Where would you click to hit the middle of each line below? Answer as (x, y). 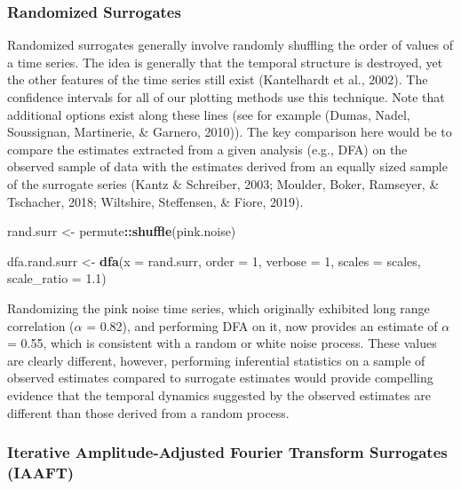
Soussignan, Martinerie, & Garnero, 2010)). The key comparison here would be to (230, 132)
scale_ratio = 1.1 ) (57, 278)
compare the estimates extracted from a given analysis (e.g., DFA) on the (207, 149)
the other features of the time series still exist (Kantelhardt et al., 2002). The (218, 79)
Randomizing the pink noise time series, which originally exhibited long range (219, 308)
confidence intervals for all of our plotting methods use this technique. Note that (226, 97)
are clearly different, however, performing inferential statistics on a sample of (216, 360)
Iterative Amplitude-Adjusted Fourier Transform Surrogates (227, 452)
